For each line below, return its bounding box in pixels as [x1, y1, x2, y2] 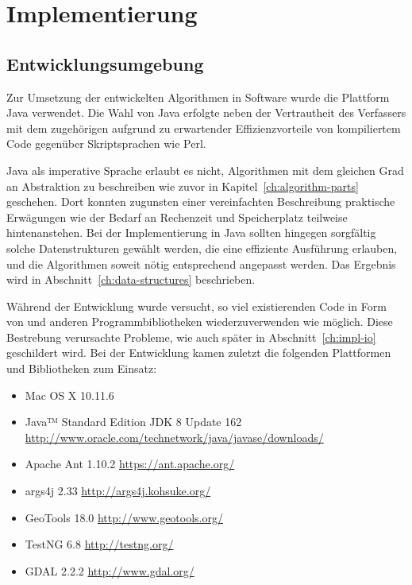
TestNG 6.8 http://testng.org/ [25, 536, 174, 552]
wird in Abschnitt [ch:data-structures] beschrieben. [6, 271, 256, 288]
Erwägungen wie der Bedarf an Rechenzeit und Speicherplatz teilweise [6, 208, 348, 225]
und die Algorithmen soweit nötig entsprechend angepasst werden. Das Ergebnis [6, 255, 396, 272]
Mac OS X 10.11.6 [25, 386, 114, 403]
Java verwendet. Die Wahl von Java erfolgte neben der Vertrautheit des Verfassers [6, 104, 406, 121]
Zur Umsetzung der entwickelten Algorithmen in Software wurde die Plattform [6, 88, 390, 105]
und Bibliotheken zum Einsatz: [6, 360, 157, 377]
